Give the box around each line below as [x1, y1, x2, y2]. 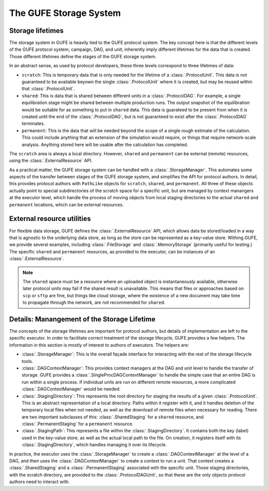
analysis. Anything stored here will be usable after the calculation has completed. [21, 141, 188, 147]
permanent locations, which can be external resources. [9, 202, 124, 208]
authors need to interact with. [9, 479, 70, 485]
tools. [21, 358, 33, 364]
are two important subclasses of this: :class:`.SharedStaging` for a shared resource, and [21, 414, 204, 420]
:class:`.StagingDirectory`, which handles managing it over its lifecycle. [21, 442, 167, 448]
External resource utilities [9, 215, 91, 223]
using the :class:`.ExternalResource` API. [9, 157, 93, 164]
